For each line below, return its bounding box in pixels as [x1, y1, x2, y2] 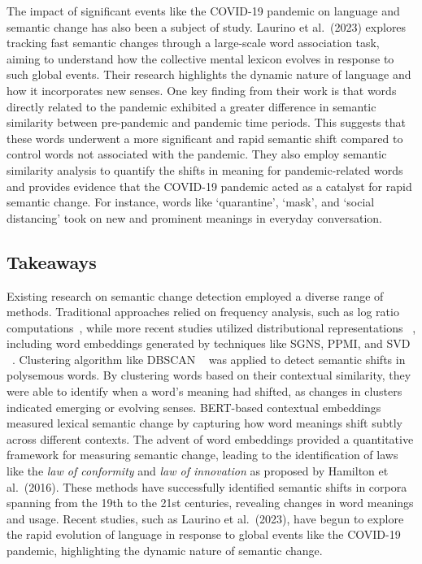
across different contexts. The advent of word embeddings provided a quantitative [7, 430, 414, 447]
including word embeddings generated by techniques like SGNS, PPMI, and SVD [7, 335, 411, 352]
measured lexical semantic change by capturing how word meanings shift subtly [7, 414, 402, 432]
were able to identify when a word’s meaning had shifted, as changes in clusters [7, 383, 402, 400]
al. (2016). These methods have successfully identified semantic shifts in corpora [7, 478, 407, 495]
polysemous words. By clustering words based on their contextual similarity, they [7, 367, 411, 384]
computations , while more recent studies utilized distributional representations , [7, 319, 416, 336]
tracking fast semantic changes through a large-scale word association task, [7, 34, 380, 51]
